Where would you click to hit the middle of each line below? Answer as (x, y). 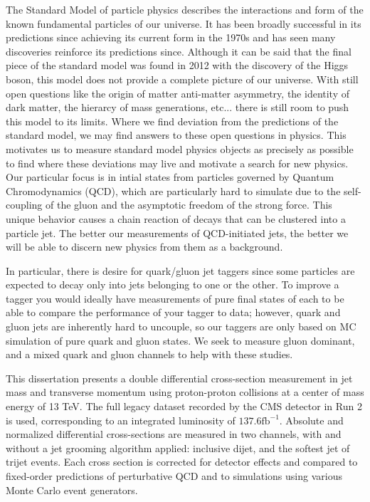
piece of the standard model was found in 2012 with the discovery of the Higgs (177, 65)
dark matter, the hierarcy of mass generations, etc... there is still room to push (178, 107)
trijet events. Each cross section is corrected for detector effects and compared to (182, 462)
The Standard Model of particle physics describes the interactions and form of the (185, 9)
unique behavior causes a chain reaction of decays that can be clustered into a (176, 218)
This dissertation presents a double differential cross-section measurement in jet (179, 378)
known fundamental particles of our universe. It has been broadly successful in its (184, 23)
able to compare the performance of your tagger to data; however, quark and (173, 312)
